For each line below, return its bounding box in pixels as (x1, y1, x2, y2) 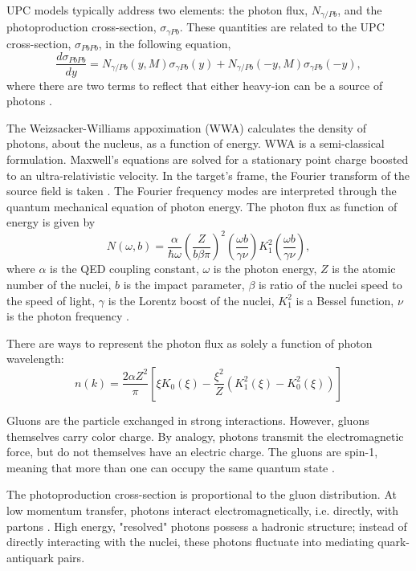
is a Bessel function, (296, 292, 394, 308)
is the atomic (332, 260, 396, 277)
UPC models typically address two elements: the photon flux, (6, 2, 308, 18)
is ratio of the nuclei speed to (258, 276, 402, 292)
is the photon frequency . (6, 308, 129, 324)
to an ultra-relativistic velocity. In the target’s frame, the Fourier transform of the (6, 166, 410, 183)
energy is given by (6, 214, 96, 230)
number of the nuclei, (6, 276, 112, 292)
